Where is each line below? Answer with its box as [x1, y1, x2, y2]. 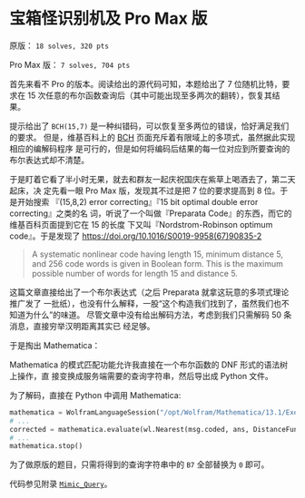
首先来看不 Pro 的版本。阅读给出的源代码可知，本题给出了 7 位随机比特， [9, 78, 283, 89]
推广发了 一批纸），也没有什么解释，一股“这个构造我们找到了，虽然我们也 [9, 298, 282, 308]
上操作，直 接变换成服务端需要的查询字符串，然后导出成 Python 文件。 [9, 370, 274, 381]
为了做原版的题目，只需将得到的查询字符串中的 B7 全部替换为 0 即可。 [9, 459, 270, 470]
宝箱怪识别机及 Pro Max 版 [9, 8, 208, 29]
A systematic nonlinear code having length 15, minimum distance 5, [31, 249, 284, 259]
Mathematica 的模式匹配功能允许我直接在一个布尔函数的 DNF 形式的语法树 [9, 359, 289, 370]
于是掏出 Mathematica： [9, 339, 101, 350]
